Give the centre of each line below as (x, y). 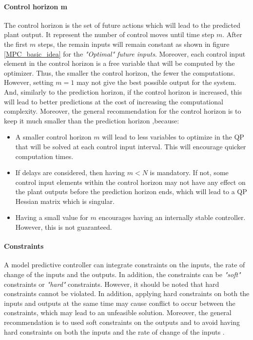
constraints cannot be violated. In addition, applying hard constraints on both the (127, 293)
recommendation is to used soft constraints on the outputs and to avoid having (122, 322)
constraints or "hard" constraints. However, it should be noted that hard (112, 284)
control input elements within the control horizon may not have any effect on (130, 182)
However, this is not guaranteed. (64, 227)
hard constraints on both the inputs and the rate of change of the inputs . (114, 331)
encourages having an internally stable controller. (172, 217)
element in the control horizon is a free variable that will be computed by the (119, 63)
